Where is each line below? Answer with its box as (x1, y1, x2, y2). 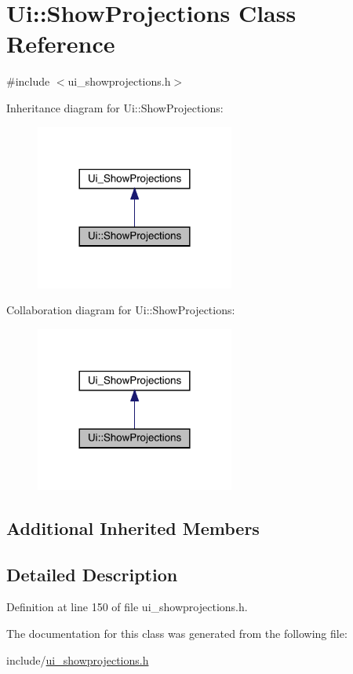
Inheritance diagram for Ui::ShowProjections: (6, 99, 224, 115)
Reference (6, 27, 115, 60)
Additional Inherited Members (6, 515, 260, 540)
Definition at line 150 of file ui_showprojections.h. (6, 599, 248, 615)
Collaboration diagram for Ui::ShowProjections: (6, 302, 235, 318)
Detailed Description (6, 562, 178, 586)
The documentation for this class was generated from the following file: (6, 625, 348, 642)
